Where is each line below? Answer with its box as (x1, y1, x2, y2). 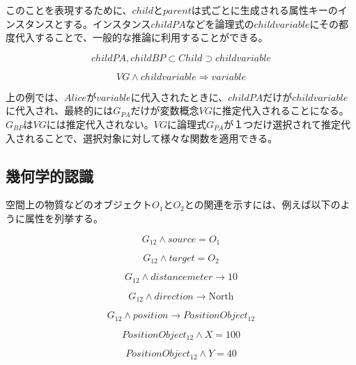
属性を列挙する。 (24, 210, 103, 225)
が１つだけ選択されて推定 (224, 116, 341, 131)
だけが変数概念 (130, 103, 199, 118)
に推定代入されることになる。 (212, 103, 349, 118)
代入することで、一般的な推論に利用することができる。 (15, 30, 268, 45)
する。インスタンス (63, 16, 151, 31)
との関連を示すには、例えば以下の (184, 197, 341, 212)
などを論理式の (185, 16, 254, 31)
